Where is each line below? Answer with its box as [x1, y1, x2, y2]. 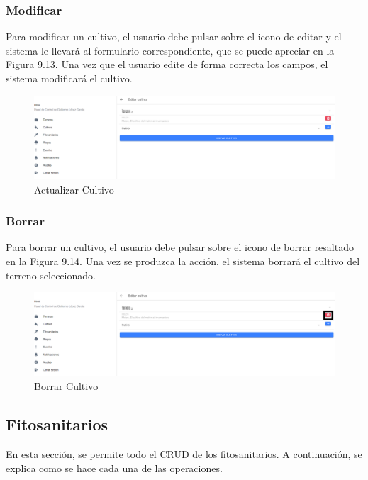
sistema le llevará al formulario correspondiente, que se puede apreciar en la [6, 43, 335, 57]
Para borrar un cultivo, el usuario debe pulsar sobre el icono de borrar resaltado [6, 240, 354, 255]
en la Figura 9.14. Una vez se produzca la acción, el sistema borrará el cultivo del [6, 254, 360, 269]
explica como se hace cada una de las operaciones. [6, 460, 223, 475]
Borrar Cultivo [34, 379, 99, 394]
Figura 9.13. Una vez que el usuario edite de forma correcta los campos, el [6, 57, 328, 72]
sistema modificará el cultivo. [6, 71, 133, 85]
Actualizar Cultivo [34, 182, 114, 196]
